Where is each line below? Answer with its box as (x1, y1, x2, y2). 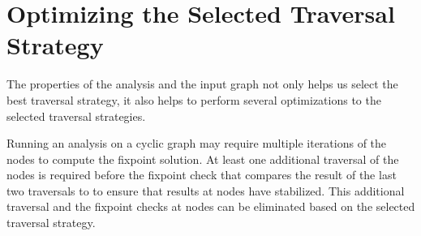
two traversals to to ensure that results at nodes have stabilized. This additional (6, 182, 405, 199)
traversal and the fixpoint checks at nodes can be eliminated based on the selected (6, 198, 415, 215)
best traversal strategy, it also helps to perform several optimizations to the (6, 91, 381, 108)
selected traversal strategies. (6, 107, 146, 124)
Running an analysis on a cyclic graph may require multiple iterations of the (6, 135, 387, 152)
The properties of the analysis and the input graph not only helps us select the (6, 75, 398, 92)
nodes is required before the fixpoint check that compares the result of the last (6, 166, 397, 183)
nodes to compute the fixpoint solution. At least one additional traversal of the (6, 150, 399, 167)
